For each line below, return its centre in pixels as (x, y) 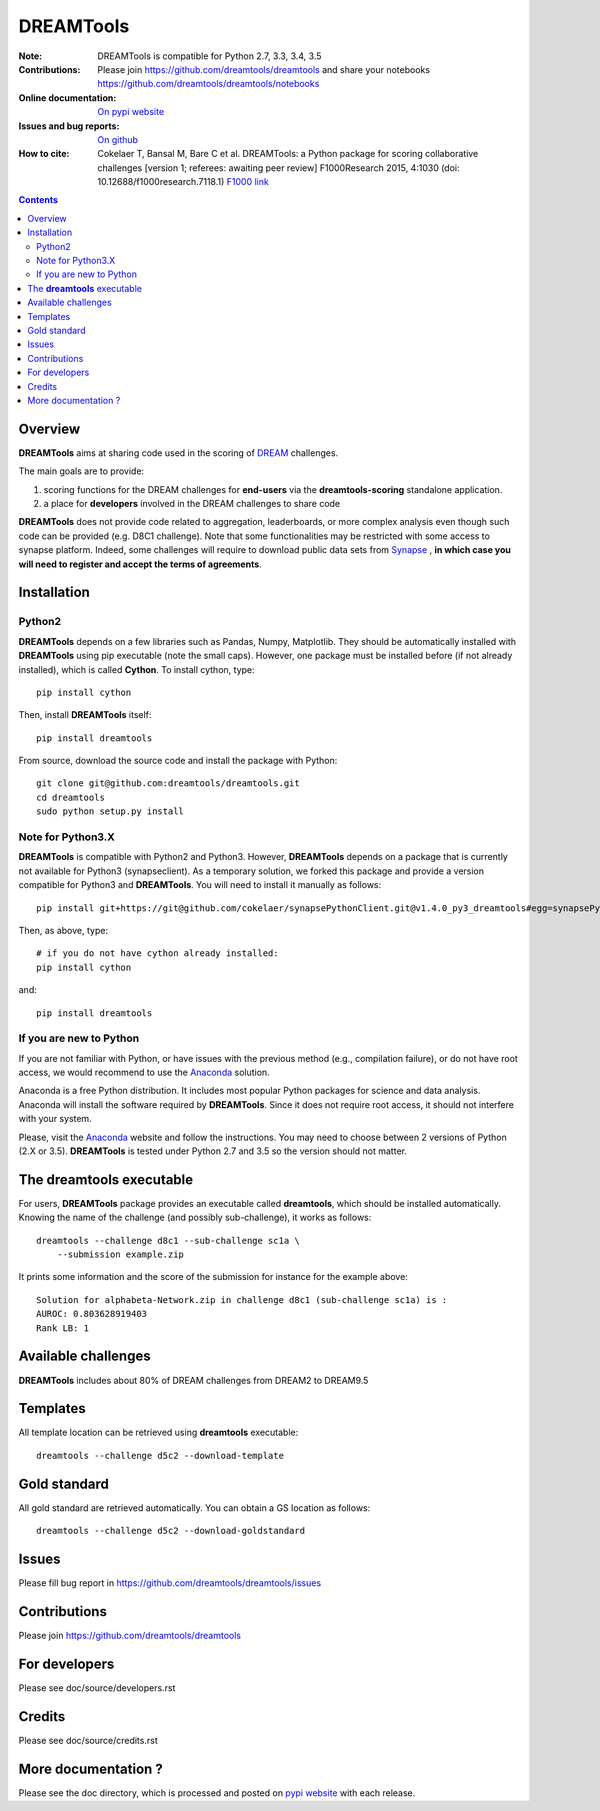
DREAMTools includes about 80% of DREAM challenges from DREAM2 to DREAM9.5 (193, 1380)
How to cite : (44, 154)
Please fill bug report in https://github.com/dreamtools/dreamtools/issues (170, 1583)
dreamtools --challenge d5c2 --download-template (160, 1455)
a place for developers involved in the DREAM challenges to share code (192, 503)
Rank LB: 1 (63, 1328)
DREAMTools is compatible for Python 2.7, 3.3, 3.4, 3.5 (209, 56)
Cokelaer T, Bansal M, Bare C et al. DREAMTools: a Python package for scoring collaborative (288, 154)
